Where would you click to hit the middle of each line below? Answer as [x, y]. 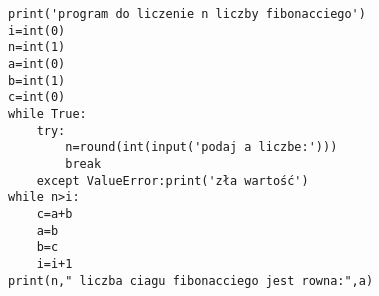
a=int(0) [37, 63]
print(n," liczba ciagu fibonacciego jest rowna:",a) [191, 280]
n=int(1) [37, 47]
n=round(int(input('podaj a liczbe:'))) [201, 147]
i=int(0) [37, 30]
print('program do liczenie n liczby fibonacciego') [187, 14]
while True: [47, 113]
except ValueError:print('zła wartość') [172, 180]
